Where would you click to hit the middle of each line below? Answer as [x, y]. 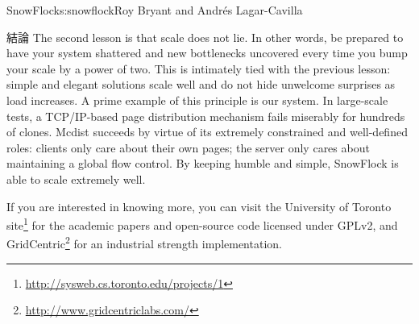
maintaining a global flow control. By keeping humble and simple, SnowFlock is [203, 163]
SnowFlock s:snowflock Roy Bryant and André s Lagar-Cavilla [155, 10]
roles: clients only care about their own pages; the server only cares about [188, 147]
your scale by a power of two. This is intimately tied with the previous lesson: [199, 68]
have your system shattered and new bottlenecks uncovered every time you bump [207, 53]
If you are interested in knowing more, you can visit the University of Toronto [199, 206]
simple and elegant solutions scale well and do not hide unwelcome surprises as [201, 84]
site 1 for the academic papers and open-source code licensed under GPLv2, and [202, 224]
